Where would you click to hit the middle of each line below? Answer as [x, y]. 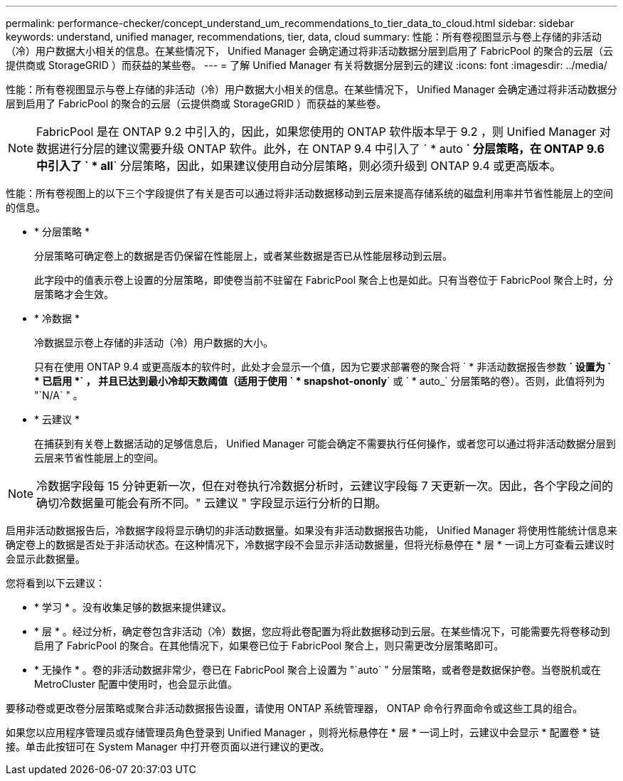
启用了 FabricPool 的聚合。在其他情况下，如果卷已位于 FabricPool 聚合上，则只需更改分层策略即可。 [269, 645]
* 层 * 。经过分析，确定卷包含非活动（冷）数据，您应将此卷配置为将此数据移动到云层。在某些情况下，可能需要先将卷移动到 [322, 631]
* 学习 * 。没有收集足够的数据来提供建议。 [133, 607]
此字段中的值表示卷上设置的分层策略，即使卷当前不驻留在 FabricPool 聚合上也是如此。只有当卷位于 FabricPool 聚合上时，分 [324, 280]
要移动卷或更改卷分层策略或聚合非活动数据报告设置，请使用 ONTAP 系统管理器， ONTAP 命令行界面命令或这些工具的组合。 [294, 708]
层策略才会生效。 [74, 294]
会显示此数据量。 [46, 559]
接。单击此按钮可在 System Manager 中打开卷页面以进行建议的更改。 [168, 747]
